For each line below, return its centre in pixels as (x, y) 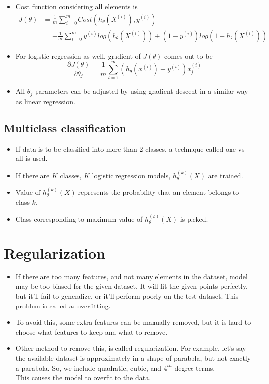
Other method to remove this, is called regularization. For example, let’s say (131, 348)
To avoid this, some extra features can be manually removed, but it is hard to (133, 322)
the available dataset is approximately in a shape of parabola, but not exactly (133, 358)
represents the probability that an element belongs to (159, 192)
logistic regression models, (131, 175)
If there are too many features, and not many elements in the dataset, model (132, 276)
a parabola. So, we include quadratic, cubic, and (89, 367)
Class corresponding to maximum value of (79, 219)
